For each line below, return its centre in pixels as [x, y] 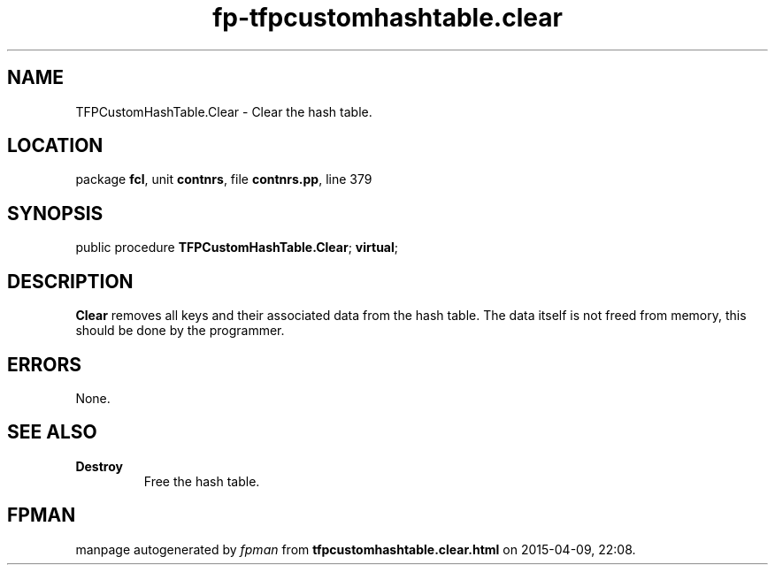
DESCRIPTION [70, 281]
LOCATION [55, 146]
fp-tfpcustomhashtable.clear [387, 18]
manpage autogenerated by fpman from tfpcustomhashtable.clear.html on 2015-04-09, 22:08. [356, 549]
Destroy [99, 466]
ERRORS [45, 364]
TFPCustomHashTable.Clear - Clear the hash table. [224, 111]
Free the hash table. [202, 481]
